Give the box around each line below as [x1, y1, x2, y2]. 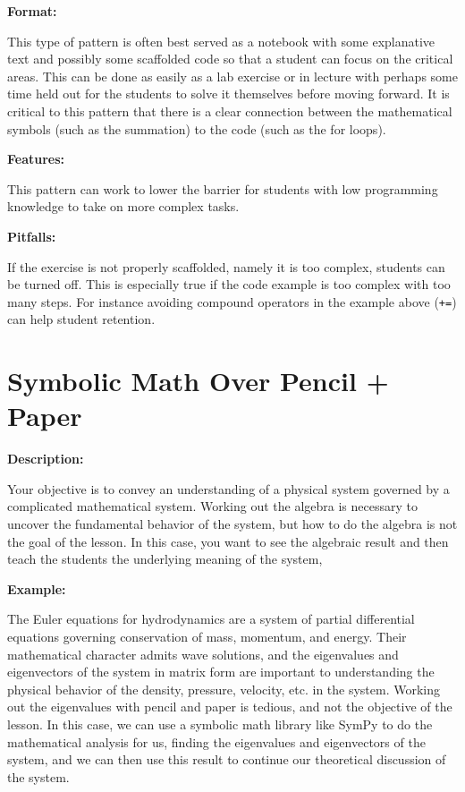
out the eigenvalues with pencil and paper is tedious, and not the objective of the [7, 697, 452, 716]
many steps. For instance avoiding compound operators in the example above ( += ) [7, 292, 457, 311]
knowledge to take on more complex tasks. [7, 197, 240, 216]
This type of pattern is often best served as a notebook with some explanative [7, 31, 435, 50]
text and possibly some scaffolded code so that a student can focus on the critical [7, 49, 453, 68]
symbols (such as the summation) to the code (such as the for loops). [7, 119, 386, 138]
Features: [7, 149, 65, 168]
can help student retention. [7, 310, 156, 328]
